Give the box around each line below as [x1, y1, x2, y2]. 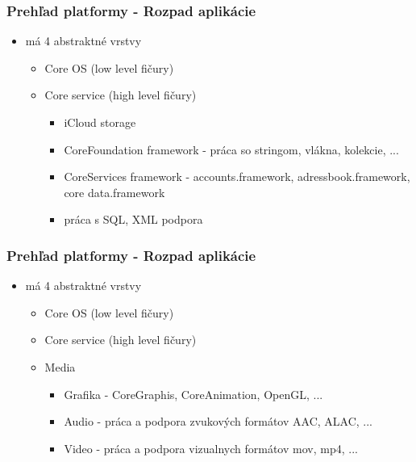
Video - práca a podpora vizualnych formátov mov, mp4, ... [64, 439, 358, 456]
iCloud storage [64, 114, 136, 130]
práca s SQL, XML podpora [64, 211, 203, 228]
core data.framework [64, 183, 165, 200]
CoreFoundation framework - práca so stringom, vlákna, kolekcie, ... [64, 141, 399, 157]
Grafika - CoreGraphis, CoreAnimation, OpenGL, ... [64, 385, 323, 402]
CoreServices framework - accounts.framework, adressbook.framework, [64, 168, 410, 185]
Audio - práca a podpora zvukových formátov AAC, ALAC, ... [64, 413, 372, 430]
